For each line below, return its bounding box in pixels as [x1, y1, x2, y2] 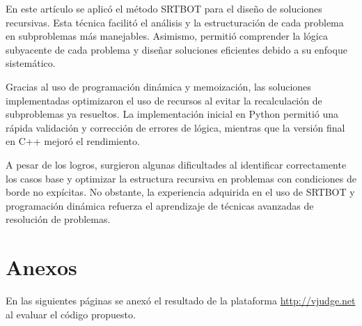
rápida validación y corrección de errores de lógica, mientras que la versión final [6, 120, 345, 134]
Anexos [6, 253, 77, 281]
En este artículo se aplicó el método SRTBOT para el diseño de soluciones [6, 1, 322, 15]
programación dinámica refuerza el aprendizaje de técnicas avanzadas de [6, 198, 314, 212]
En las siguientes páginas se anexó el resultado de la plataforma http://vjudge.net [6, 293, 356, 308]
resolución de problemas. [6, 212, 111, 226]
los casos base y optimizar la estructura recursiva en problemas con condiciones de [6, 171, 357, 185]
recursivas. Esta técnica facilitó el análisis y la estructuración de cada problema [6, 15, 344, 29]
